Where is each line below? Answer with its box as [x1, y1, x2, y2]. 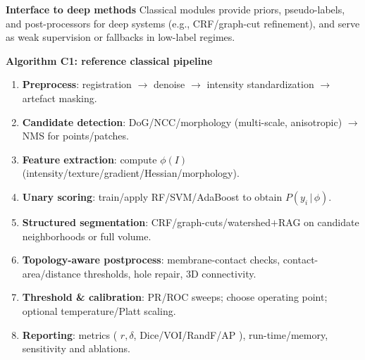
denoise [153, 77, 185, 92]
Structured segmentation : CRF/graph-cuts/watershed [22, 214, 271, 229]
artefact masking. [22, 90, 97, 105]
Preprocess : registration [22, 77, 132, 92]
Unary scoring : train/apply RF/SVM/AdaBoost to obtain [22, 189, 283, 204]
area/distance [22, 266, 81, 280]
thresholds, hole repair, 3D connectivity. [84, 266, 256, 280]
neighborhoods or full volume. [22, 228, 151, 243]
